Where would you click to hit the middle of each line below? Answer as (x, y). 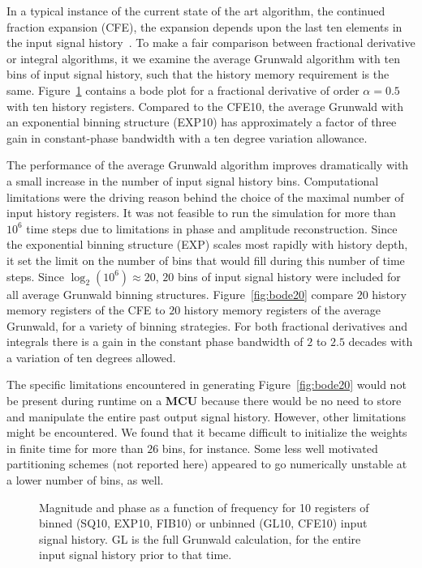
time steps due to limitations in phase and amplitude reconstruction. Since (212, 228)
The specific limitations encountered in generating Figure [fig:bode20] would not (207, 384)
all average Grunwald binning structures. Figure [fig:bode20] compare (180, 294)
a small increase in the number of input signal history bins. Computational (193, 180)
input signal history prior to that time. (136, 555)
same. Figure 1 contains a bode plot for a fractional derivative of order (183, 90)
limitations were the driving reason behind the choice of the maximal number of (205, 196)
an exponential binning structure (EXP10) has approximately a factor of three (202, 122)
